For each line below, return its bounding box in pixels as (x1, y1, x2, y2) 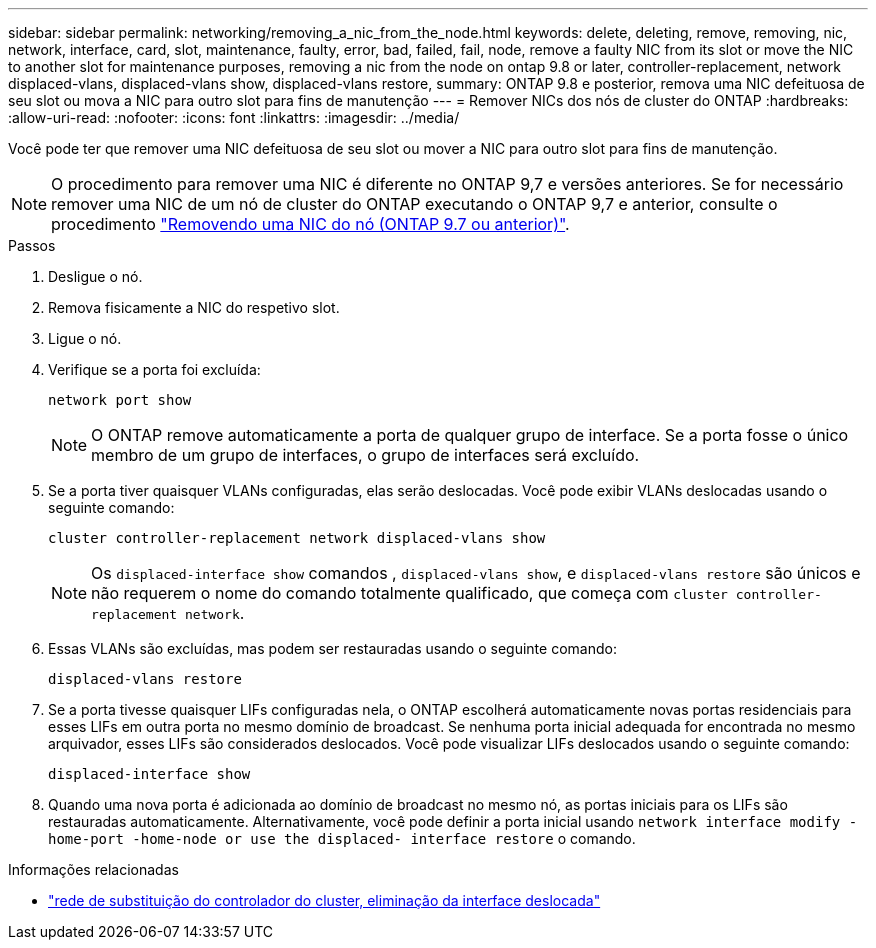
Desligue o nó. (48, 268, 143, 285)
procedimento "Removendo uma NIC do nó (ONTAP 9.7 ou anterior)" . (51, 214, 570, 234)
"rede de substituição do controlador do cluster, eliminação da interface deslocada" (48, 892, 601, 909)
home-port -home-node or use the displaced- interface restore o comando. (48, 830, 636, 847)
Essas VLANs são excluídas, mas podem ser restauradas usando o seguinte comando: (48, 640, 617, 657)
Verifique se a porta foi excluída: (48, 361, 261, 378)
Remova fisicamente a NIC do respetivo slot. (48, 299, 340, 316)
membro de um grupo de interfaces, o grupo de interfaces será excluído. (91, 445, 640, 465)
